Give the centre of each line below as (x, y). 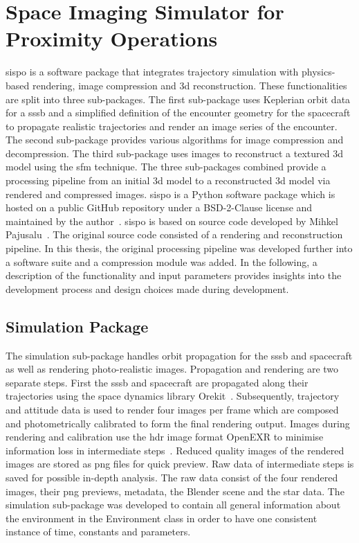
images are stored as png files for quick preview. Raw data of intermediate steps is (180, 464)
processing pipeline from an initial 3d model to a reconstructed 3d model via (168, 180)
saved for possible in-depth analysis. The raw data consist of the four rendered (172, 477)
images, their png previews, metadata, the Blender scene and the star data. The (175, 491)
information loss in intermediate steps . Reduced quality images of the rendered (175, 450)
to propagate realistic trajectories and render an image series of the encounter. (172, 126)
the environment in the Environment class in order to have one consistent (162, 518)
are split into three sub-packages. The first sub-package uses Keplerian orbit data (178, 99)
